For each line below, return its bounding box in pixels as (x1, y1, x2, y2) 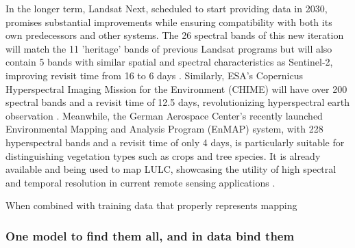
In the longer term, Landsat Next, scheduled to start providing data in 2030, (5, 1, 328, 15)
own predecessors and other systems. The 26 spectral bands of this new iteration (5, 28, 344, 42)
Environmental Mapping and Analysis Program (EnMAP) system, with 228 (5, 122, 323, 136)
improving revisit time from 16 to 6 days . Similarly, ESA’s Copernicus (5, 68, 303, 82)
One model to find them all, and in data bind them (5, 227, 295, 244)
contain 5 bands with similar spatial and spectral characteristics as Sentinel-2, (5, 55, 333, 69)
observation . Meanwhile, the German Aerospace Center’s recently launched (5, 108, 323, 122)
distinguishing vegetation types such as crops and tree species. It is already (5, 148, 321, 163)
